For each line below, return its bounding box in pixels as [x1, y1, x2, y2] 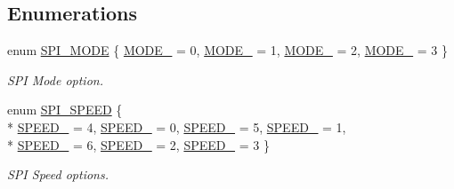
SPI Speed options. [7, 165, 109, 184]
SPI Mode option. [7, 70, 103, 89]
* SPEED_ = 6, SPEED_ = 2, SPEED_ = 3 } [7, 135, 270, 154]
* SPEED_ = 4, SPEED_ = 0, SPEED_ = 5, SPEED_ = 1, [7, 117, 346, 136]
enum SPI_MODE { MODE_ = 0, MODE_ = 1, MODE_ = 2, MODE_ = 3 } [7, 41, 448, 59]
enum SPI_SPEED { [7, 100, 123, 119]
